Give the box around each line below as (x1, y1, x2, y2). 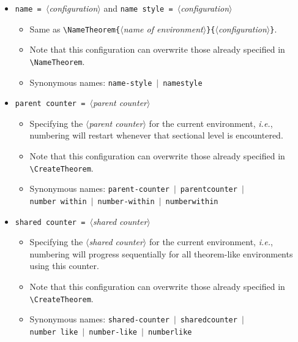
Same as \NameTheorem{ (29, 22, 121, 35)
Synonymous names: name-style (29, 75, 152, 88)
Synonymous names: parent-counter (29, 182, 169, 195)
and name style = (103, 2, 173, 14)
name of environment (123, 22, 203, 35)
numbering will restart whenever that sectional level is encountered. (29, 129, 283, 142)
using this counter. (29, 259, 99, 272)
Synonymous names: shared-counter (29, 313, 169, 325)
